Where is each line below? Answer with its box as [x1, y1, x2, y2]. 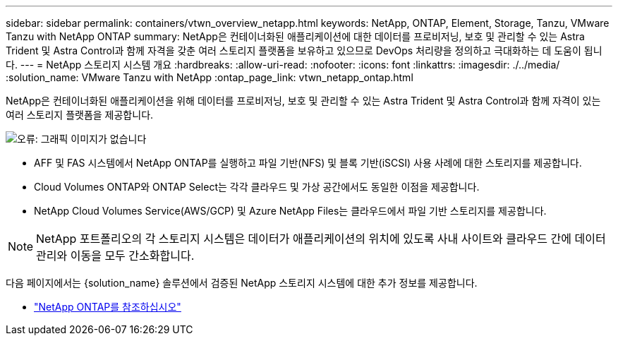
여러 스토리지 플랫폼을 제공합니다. [6, 109, 154, 121]
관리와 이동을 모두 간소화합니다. [36, 249, 195, 263]
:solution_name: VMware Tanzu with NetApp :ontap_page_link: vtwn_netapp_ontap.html [6, 71, 413, 83]
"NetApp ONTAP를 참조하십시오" [34, 301, 181, 313]
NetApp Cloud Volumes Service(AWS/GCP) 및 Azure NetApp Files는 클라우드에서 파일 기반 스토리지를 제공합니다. [34, 205, 547, 217]
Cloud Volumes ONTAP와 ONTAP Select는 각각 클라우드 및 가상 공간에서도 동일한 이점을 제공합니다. [34, 181, 480, 193]
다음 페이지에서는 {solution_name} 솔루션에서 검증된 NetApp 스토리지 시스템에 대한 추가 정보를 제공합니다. [6, 277, 478, 289]
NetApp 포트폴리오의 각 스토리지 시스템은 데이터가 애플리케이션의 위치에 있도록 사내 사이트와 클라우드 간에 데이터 [36, 232, 606, 246]
